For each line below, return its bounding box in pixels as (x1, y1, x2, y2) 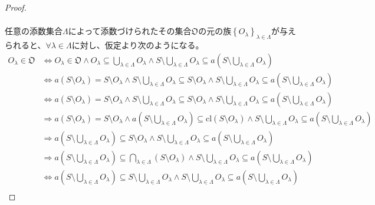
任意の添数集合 (5, 25, 63, 37)
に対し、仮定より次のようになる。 (71, 38, 204, 51)
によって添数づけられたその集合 (68, 25, 192, 37)
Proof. (5, 1, 27, 13)
